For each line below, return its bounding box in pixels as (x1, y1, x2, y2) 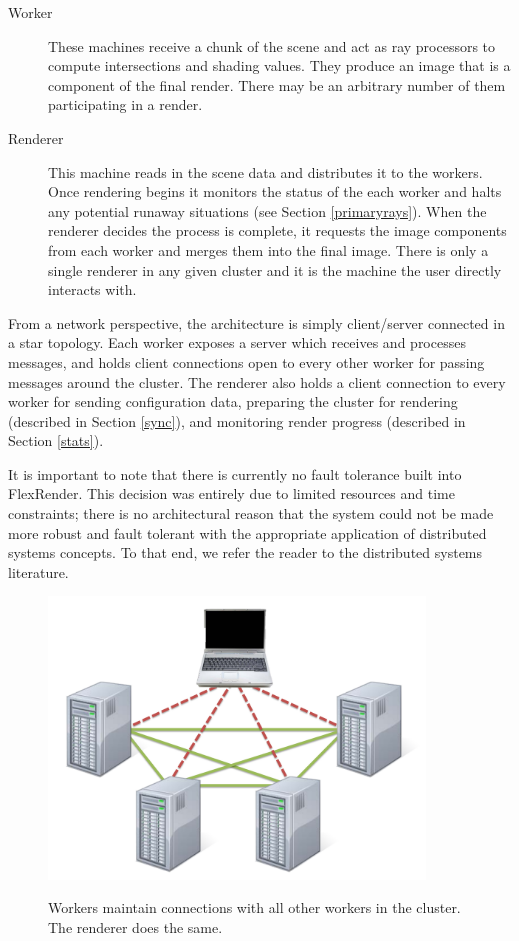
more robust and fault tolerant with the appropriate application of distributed (8, 522, 487, 543)
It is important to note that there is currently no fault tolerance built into (8, 463, 462, 484)
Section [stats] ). (8, 430, 104, 451)
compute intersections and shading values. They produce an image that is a (48, 55, 511, 76)
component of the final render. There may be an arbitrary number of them (48, 74, 506, 95)
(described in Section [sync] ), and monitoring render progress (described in (8, 410, 466, 431)
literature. (8, 561, 69, 582)
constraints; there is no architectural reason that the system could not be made (8, 503, 494, 524)
